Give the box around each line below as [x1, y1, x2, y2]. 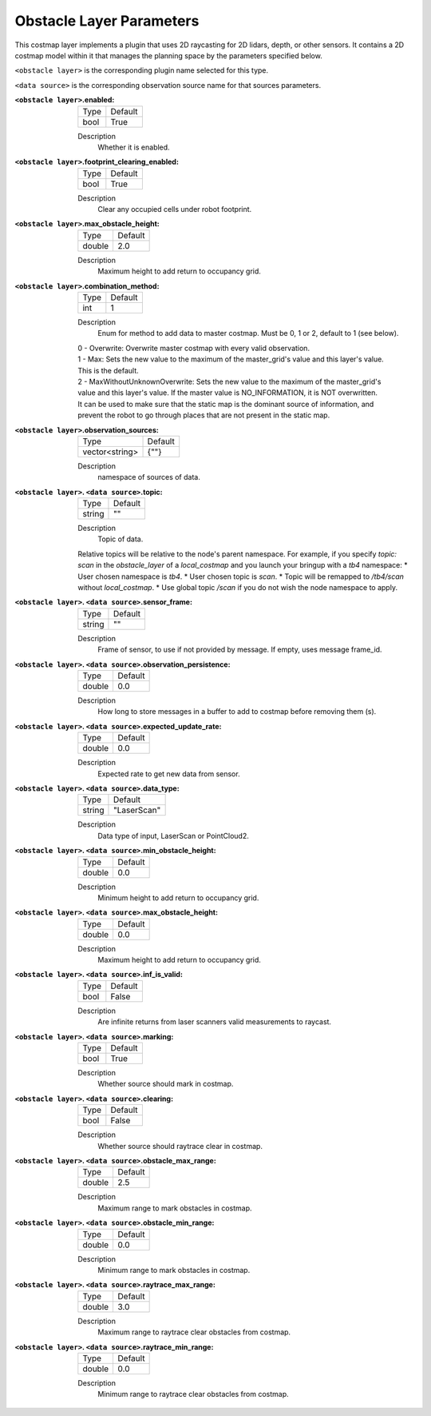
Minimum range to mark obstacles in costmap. [97, 1265, 251, 1274]
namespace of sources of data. [97, 473, 201, 482]
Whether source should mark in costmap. [97, 1079, 234, 1089]
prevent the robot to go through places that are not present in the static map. [77, 410, 330, 420]
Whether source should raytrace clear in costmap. [97, 1141, 263, 1151]
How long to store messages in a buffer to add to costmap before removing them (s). [97, 707, 377, 716]
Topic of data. [97, 534, 144, 544]
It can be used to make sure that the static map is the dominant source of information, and [77, 399, 374, 409]
